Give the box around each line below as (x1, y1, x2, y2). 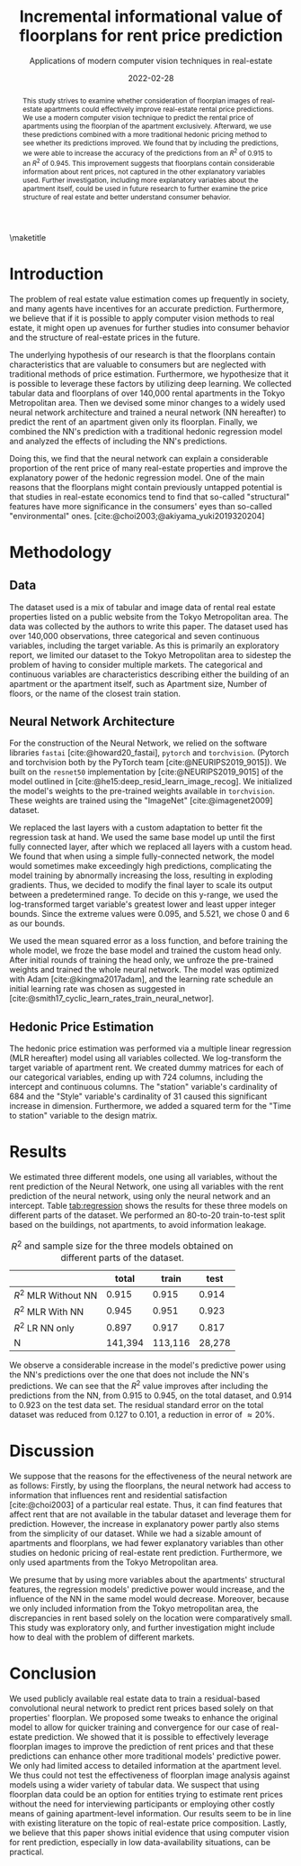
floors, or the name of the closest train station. (9, 688, 181, 699)
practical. (9, 1846, 45, 1858)
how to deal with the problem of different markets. (9, 1632, 195, 1642)
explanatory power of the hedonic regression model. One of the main (9, 471, 265, 483)
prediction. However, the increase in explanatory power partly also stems (9, 1519, 280, 1530)
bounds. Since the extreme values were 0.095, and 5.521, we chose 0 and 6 (9, 909, 290, 919)
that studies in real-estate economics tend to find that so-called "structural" (9, 491, 290, 502)
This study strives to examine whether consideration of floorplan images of (22, 96, 259, 105)
